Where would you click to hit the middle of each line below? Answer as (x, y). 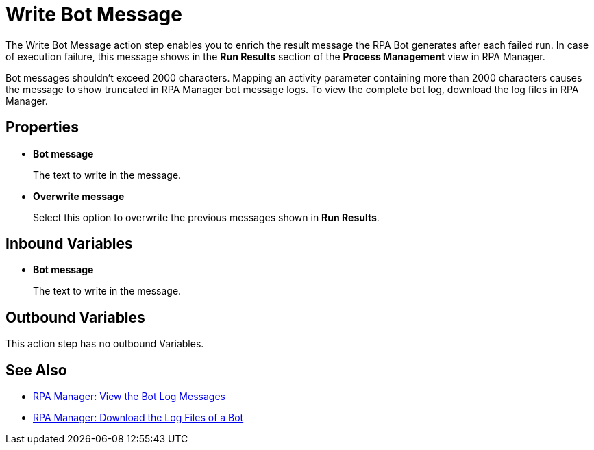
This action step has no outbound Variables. (105, 344)
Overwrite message (79, 196)
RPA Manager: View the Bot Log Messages (129, 397)
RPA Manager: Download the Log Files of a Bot (138, 418)
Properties (42, 127)
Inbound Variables (69, 244)
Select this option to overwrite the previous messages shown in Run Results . (206, 217)
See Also (36, 370)
